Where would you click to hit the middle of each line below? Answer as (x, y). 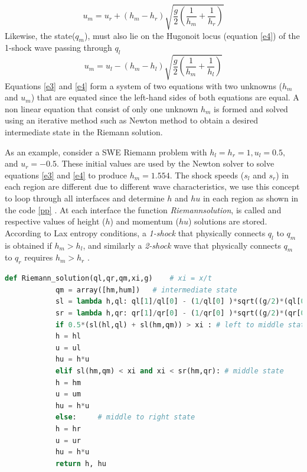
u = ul (68, 348)
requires (39, 257)
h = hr (68, 429)
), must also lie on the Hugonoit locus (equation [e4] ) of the (192, 35)
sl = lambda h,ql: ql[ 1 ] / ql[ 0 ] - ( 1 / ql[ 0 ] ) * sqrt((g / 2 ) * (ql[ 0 (180, 302)
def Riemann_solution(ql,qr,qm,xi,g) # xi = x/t (108, 279)
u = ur (68, 440)
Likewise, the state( (40, 35)
